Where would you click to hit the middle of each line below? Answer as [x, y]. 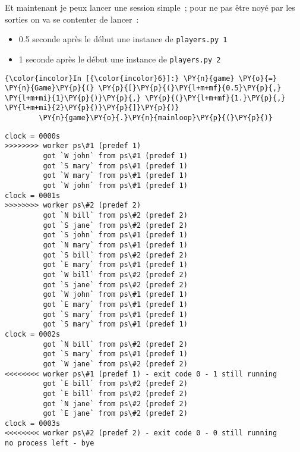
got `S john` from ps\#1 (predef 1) [115, 235]
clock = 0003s [33, 423]
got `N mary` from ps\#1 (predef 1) [115, 245]
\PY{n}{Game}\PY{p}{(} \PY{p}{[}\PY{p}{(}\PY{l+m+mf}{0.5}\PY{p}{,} [143, 88]
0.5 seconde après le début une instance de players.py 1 [123, 39]
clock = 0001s [33, 195]
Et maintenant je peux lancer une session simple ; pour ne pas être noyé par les [150, 7]
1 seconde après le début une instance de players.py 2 [120, 59]
